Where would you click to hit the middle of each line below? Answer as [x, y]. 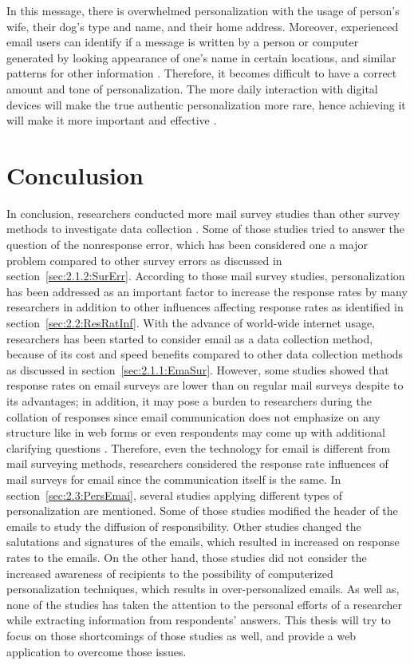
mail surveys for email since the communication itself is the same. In [174, 479]
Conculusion [75, 174]
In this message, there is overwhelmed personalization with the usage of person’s [203, 10]
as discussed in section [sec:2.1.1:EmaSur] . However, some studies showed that [198, 369]
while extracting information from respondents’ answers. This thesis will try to [199, 620]
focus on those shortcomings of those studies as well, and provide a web [181, 635]
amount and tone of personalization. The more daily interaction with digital [192, 88]
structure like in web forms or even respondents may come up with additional [196, 432]
